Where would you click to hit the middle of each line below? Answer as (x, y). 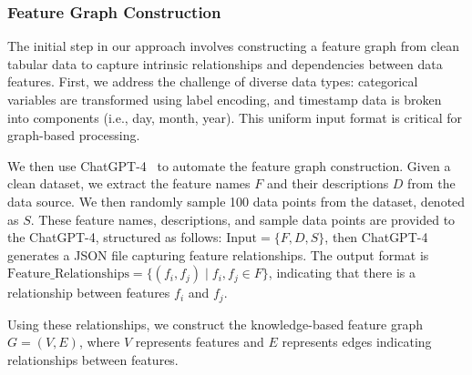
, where (99, 342)
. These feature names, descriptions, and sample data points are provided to (243, 219)
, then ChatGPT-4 (376, 237)
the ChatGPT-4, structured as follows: (115, 237)
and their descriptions (328, 183)
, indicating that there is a (342, 273)
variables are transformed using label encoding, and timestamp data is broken (225, 99)
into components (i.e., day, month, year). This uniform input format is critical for (235, 117)
